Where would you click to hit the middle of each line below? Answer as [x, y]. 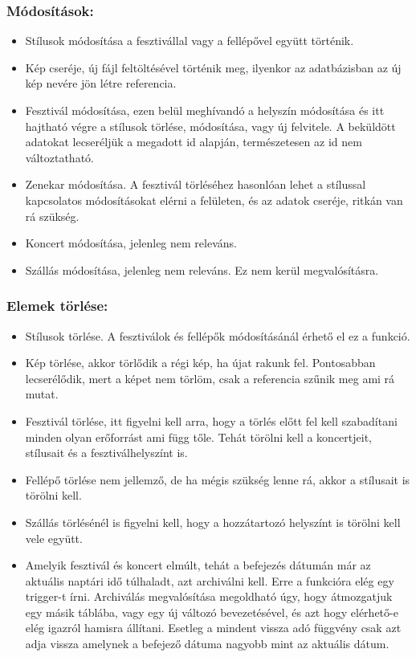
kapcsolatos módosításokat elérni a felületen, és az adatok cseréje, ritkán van [214, 200]
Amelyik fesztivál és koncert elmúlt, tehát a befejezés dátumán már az [198, 565]
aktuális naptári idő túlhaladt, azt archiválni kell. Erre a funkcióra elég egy [210, 580]
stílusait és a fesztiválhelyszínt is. [106, 453]
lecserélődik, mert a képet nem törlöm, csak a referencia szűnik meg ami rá [210, 378]
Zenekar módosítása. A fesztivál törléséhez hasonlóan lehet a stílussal [196, 184]
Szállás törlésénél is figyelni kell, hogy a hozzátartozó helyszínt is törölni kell [213, 522]
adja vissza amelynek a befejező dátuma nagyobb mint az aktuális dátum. [207, 644]
